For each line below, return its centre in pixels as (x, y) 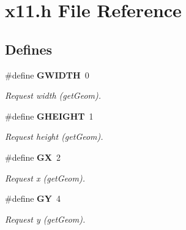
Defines (29, 49)
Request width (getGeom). (53, 95)
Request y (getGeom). (45, 219)
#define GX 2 (33, 157)
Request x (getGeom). (45, 178)
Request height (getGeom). (54, 136)
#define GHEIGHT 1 (49, 116)
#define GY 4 (33, 198)
